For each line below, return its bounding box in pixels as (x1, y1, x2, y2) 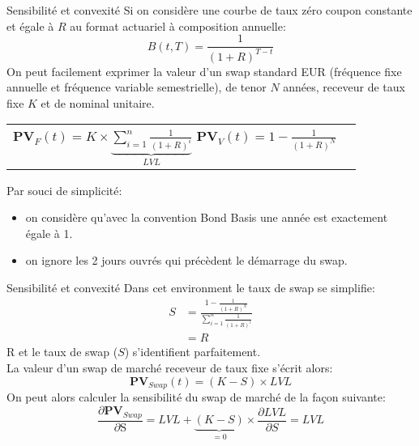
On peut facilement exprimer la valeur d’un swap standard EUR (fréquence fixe (6, 62, 402, 79)
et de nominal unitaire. (41, 94, 155, 111)
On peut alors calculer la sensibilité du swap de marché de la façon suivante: (6, 389, 386, 406)
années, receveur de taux (283, 79, 405, 96)
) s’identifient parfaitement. (124, 343, 261, 360)
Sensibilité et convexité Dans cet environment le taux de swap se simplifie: (6, 278, 375, 295)
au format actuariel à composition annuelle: (70, 17, 286, 34)
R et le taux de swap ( (6, 343, 118, 360)
